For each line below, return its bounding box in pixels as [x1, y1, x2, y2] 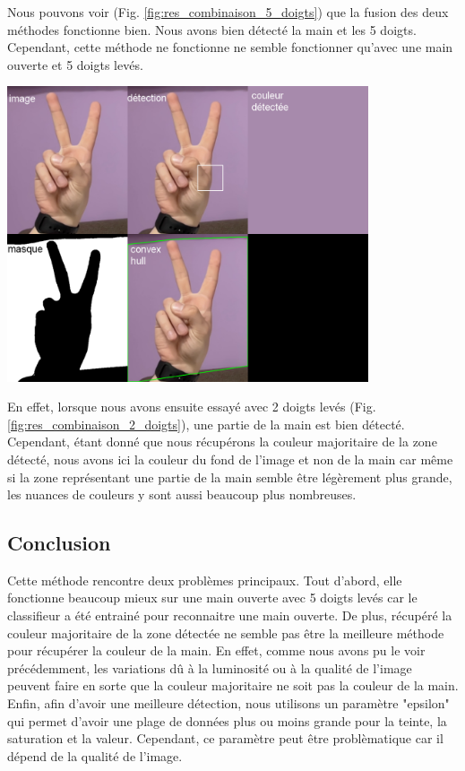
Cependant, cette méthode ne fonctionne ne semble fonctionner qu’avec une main [7, 38, 453, 56]
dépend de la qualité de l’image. [7, 746, 183, 765]
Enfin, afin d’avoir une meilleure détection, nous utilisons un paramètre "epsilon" [7, 694, 450, 713]
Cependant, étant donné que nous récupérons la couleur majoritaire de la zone [7, 432, 437, 451]
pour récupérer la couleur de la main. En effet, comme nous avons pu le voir [7, 641, 426, 660]
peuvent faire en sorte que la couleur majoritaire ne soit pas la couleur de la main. [7, 676, 459, 695]
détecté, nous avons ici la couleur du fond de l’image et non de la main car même [7, 449, 453, 468]
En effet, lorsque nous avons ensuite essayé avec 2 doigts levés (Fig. [7, 397, 376, 416]
